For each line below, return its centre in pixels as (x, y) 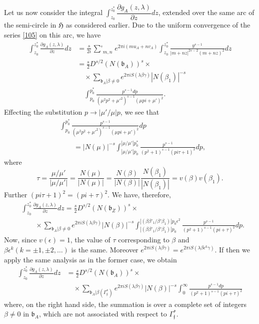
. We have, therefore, (139, 195)
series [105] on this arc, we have (52, 35)
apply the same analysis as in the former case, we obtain (90, 259)
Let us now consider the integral (53, 12)
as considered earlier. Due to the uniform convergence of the (158, 25)
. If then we (232, 249)
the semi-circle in (30, 25)
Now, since (20, 240)
